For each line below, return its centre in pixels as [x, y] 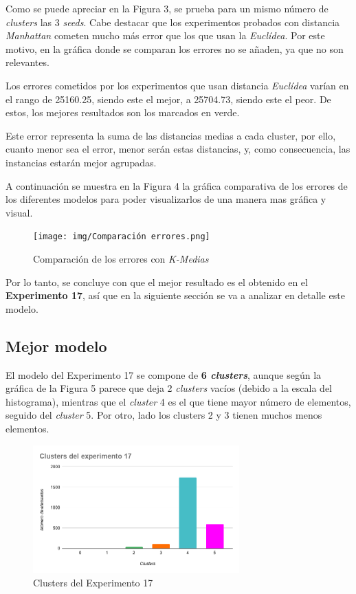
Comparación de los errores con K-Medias [121, 258]
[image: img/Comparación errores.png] [122, 237]
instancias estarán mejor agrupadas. [81, 162]
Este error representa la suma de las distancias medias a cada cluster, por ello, [171, 135]
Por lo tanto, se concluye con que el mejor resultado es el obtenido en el [157, 282]
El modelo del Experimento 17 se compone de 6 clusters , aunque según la [164, 374]
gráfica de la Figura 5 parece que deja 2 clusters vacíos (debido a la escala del [169, 388]
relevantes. [27, 62]
